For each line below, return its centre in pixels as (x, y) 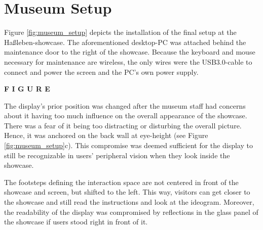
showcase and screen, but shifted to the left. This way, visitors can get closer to (127, 192)
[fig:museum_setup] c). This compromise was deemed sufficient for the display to (128, 145)
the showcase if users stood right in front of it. (76, 222)
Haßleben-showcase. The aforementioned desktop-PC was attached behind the (125, 42)
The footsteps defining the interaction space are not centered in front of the (121, 182)
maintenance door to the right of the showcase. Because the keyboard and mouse (130, 52)
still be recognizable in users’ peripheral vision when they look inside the (117, 155)
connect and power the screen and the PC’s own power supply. (101, 72)
